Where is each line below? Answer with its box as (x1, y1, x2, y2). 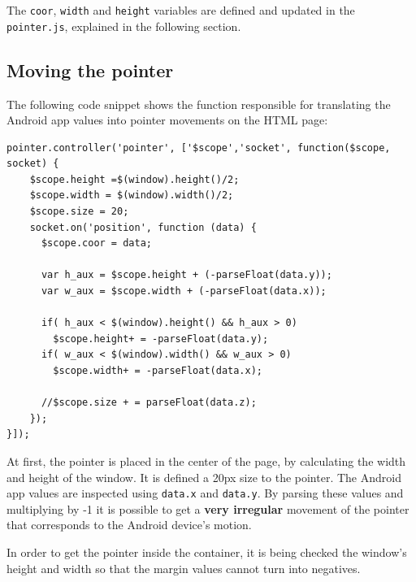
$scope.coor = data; (41, 237, 152, 250)
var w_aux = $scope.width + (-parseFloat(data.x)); (41, 285, 327, 298)
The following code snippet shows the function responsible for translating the (6, 95, 391, 112)
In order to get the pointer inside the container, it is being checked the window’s (6, 544, 407, 561)
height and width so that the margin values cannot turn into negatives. (6, 559, 361, 576)
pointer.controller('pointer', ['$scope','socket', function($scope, (6, 141, 391, 154)
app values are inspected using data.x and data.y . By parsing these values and (6, 484, 404, 502)
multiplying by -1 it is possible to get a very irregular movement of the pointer (6, 500, 409, 517)
